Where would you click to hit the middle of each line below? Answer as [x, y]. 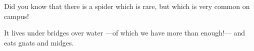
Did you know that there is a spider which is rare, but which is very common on [127, 6]
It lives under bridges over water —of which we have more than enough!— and [125, 33]
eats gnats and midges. [39, 42]
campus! [16, 16]
